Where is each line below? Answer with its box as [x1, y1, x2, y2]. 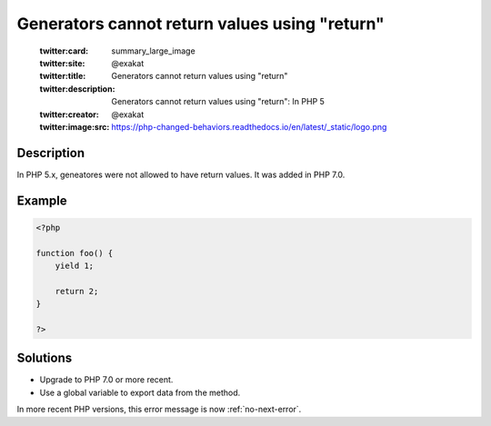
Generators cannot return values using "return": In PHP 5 [111, 96, 325, 107]
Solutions [16, 351, 73, 366]
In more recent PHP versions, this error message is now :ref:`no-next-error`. [16, 404, 302, 415]
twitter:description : [39, 83, 115, 94]
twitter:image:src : [39, 121, 110, 132]
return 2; [55, 286, 99, 296]
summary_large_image [111, 45, 195, 56]
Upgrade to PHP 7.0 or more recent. [39, 374, 174, 385]
